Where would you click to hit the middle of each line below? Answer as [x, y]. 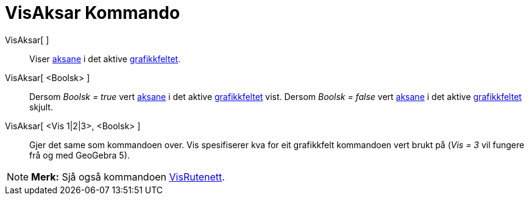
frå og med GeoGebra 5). [80, 155]
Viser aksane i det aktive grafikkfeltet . [105, 59]
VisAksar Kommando [93, 13]
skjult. [41, 107]
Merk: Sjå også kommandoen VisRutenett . [128, 177]
